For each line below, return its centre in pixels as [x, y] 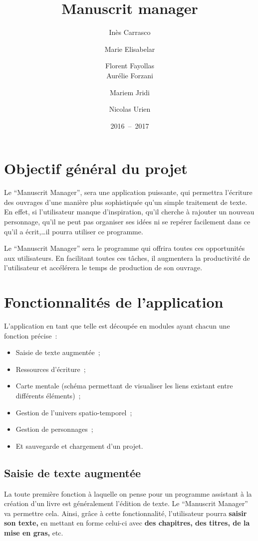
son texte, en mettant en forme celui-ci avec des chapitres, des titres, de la [127, 523]
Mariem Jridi [129, 92]
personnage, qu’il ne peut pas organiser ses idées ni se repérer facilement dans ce [127, 221]
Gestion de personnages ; [54, 429]
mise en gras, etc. [34, 533]
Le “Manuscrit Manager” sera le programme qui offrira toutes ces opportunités [125, 248]
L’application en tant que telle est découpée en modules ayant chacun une [117, 326]
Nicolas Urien [130, 109]
